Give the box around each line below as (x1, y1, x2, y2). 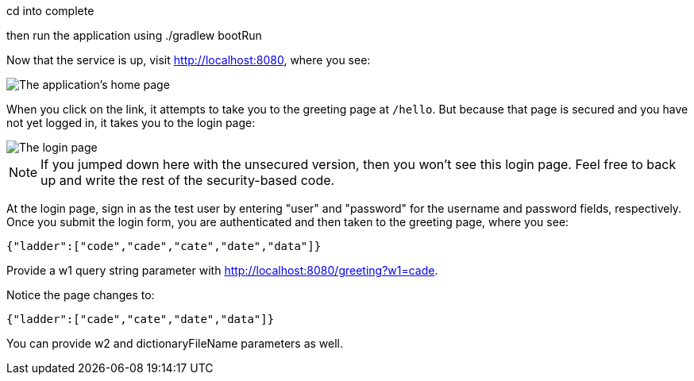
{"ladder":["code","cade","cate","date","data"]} (6, 240, 322, 252)
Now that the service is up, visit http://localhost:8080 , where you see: (6, 53, 371, 67)
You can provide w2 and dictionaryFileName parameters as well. (6, 337, 344, 350)
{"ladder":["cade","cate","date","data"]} (6, 313, 275, 325)
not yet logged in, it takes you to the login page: (6, 116, 256, 129)
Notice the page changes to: (6, 288, 155, 302)
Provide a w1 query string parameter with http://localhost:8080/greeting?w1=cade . (6, 264, 438, 277)
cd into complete (6, 4, 94, 17)
